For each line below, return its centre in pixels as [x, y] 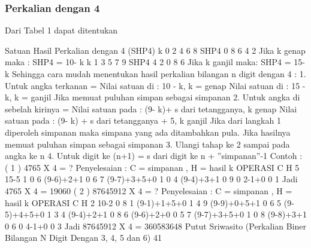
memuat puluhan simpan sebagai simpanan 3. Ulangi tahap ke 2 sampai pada [147, 144]
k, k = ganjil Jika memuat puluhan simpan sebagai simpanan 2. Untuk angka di [153, 97]
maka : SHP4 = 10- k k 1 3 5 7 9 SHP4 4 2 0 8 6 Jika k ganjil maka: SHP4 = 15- [155, 62]
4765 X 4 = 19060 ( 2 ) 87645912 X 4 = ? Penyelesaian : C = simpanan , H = [149, 190]
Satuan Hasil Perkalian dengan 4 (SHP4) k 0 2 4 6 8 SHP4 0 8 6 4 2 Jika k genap [155, 50]
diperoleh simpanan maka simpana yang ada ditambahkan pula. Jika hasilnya [148, 132]
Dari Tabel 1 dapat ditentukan [61, 30]
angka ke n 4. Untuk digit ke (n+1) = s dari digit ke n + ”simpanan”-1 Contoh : [154, 156]
